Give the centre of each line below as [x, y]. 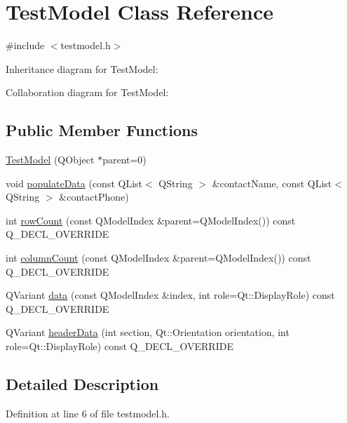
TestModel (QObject [50, 160]
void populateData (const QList [74, 183]
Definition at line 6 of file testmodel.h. [88, 413]
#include [25, 45]
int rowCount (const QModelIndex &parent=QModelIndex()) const [151, 220]
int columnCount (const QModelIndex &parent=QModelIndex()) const [158, 258]
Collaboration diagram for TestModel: [87, 92]
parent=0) [124, 160]
